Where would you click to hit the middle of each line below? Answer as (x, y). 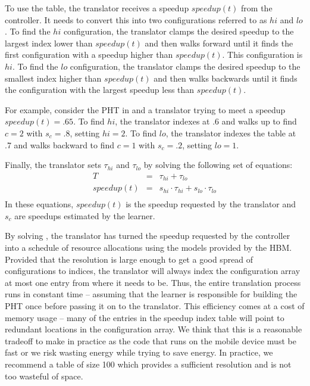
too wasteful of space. (44, 376)
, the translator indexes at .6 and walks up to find (206, 121)
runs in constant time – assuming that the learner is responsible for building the (151, 294)
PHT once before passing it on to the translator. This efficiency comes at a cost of (155, 306)
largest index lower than (49, 43)
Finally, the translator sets (53, 165)
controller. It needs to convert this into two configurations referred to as (136, 19)
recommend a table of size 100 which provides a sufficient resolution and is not (148, 364)
